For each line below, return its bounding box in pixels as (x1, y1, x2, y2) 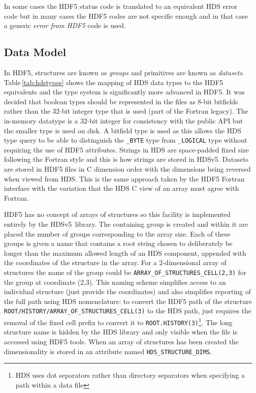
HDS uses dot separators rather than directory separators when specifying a (15, 370, 245, 380)
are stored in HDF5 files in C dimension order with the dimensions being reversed (4, 163, 251, 174)
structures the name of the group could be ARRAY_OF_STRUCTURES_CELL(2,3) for (4, 267, 247, 277)
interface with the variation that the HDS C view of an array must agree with (4, 183, 239, 193)
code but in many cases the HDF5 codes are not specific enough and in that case (4, 10, 248, 21)
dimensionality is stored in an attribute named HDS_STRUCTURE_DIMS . (4, 346, 212, 356)
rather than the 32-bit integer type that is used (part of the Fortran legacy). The (4, 106, 249, 116)
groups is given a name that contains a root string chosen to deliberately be (4, 238, 233, 248)
